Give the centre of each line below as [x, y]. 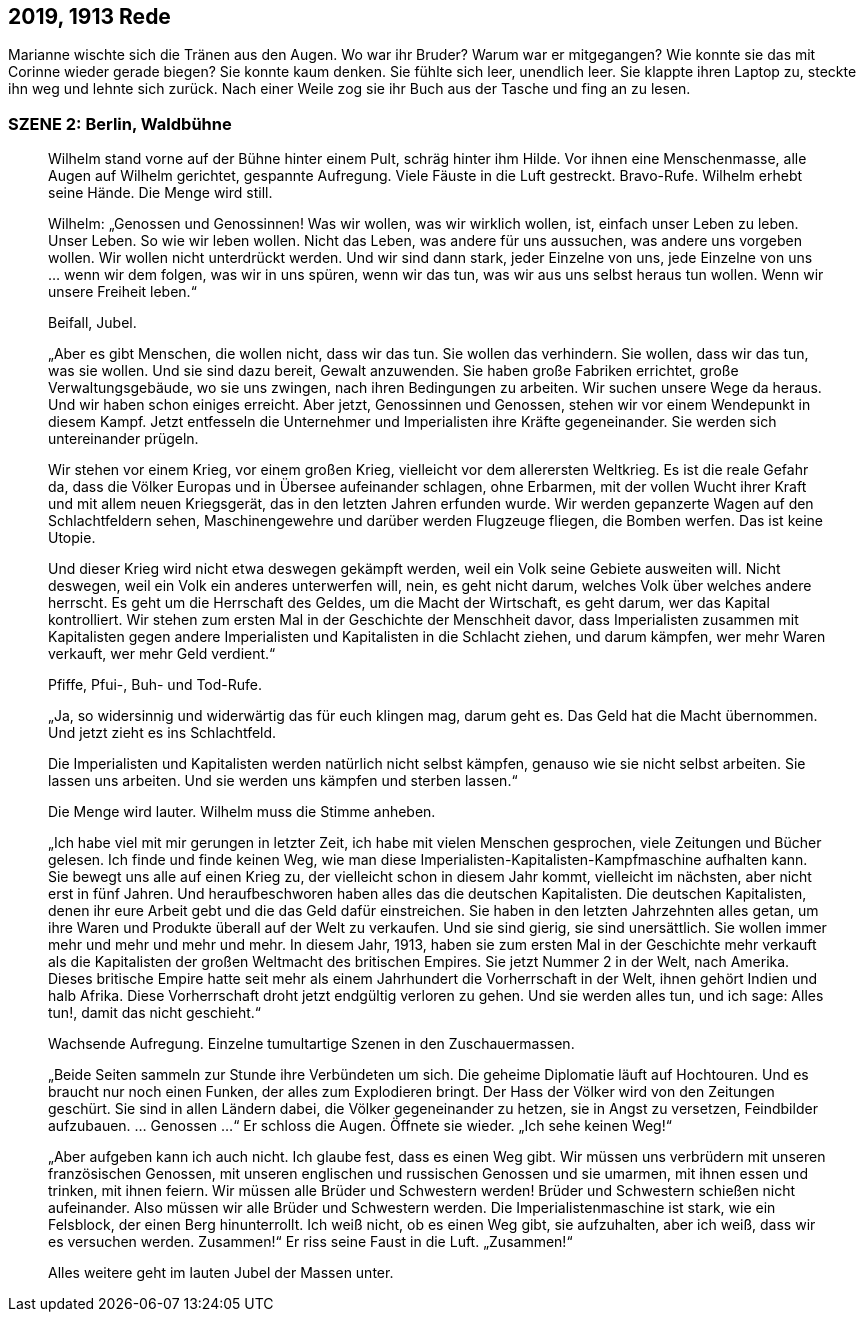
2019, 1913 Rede [89, 16]
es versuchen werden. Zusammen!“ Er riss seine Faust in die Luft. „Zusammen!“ [310, 1242]
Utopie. [72, 538]
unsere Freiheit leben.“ [122, 292]
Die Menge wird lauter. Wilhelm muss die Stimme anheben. [242, 812]
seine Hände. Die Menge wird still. [160, 193]
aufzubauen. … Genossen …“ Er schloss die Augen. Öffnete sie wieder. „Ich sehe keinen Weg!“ [360, 1126]
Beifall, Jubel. [92, 323]
